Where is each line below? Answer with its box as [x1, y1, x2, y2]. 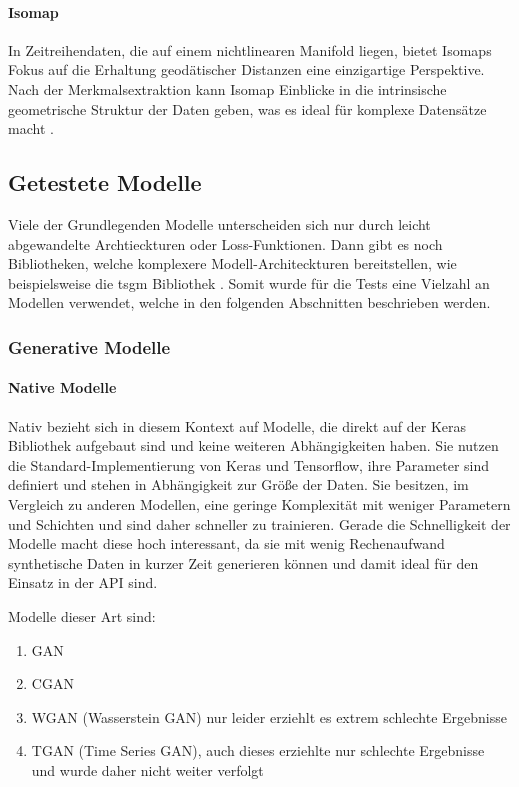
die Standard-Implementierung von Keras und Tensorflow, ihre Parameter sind [8, 454, 490, 475]
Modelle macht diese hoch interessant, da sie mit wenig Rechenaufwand [8, 533, 445, 554]
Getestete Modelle [8, 167, 202, 198]
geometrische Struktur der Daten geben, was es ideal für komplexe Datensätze [8, 98, 487, 119]
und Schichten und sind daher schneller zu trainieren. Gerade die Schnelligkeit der [8, 513, 511, 534]
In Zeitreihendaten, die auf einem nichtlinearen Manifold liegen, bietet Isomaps [8, 39, 492, 60]
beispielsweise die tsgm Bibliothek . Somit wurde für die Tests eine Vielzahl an [8, 272, 490, 293]
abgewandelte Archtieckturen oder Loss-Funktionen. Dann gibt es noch [8, 233, 443, 254]
